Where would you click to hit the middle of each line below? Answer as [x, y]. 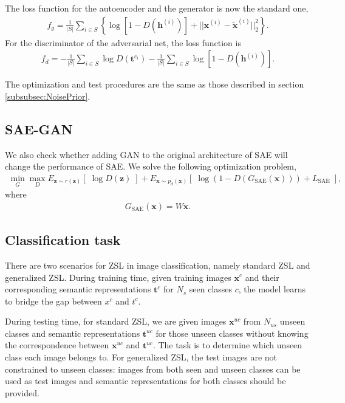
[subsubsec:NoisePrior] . [48, 96]
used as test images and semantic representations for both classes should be [145, 381]
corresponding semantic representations [78, 289]
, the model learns [272, 289]
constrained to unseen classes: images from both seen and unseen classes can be [153, 369]
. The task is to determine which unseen [227, 345]
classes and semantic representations [73, 333]
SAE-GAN [39, 129]
